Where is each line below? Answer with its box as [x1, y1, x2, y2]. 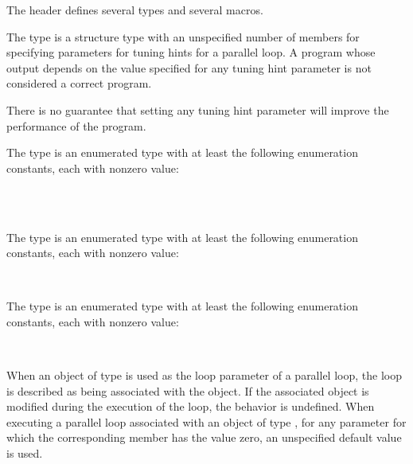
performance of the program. [6, 117, 146, 134]
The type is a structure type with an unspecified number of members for [6, 28, 360, 45]
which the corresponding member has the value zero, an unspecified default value [6, 429, 402, 446]
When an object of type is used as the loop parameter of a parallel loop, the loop [6, 367, 402, 384]
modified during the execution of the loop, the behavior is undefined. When [6, 398, 375, 415]
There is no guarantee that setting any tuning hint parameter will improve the [6, 101, 389, 118]
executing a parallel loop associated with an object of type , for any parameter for [6, 413, 407, 430]
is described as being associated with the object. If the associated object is [6, 382, 369, 399]
